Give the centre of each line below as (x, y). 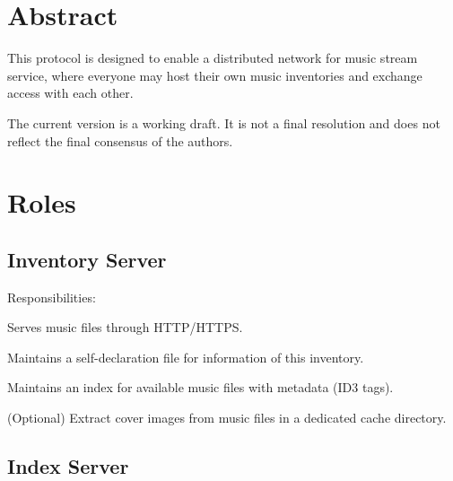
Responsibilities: (52, 297)
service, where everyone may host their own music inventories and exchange (215, 75)
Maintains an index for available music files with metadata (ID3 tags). (200, 387)
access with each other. (70, 93)
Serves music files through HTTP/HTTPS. (125, 327)
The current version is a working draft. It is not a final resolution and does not (224, 122)
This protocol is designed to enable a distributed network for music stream (213, 58)
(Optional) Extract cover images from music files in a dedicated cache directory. (227, 418)
